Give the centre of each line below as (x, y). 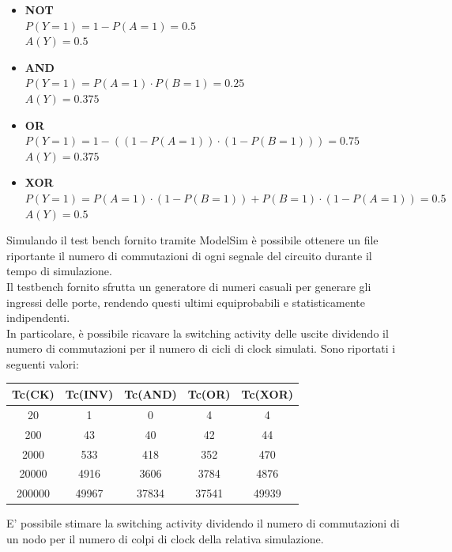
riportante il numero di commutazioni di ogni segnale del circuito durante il (189, 255)
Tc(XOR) (267, 393)
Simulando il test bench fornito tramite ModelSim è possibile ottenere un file (192, 240)
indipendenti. (38, 318)
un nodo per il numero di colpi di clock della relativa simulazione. (165, 538)
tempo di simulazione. (59, 271)
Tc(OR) (209, 393)
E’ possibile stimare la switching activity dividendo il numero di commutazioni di (203, 523)
